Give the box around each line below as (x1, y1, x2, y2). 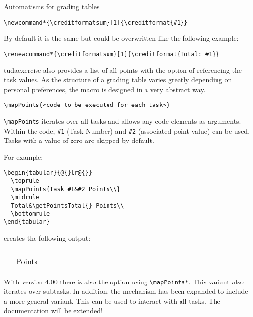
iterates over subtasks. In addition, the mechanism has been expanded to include (4, 286, 248, 296)
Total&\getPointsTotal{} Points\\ (11, 202, 124, 210)
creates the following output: (4, 233, 91, 243)
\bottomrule (11, 210, 50, 217)
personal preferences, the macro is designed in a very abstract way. (4, 84, 206, 94)
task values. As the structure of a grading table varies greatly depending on (4, 74, 232, 85)
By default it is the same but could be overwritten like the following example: (4, 33, 239, 43)
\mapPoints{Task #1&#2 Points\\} (11, 185, 121, 193)
